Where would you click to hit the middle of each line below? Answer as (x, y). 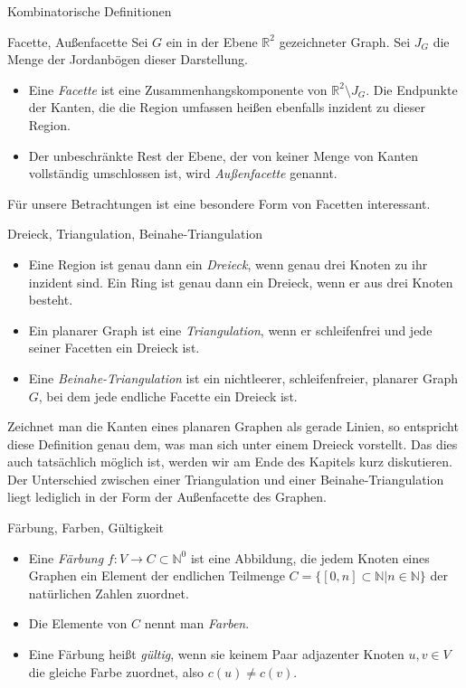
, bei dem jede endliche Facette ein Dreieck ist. (168, 396)
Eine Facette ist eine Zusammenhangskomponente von (178, 89)
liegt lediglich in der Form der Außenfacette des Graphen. (167, 497)
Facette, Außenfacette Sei (78, 41)
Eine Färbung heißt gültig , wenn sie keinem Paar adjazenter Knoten (216, 654)
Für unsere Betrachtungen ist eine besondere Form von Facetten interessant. (219, 203)
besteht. (51, 300)
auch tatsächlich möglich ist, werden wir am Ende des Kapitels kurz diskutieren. (230, 462)
